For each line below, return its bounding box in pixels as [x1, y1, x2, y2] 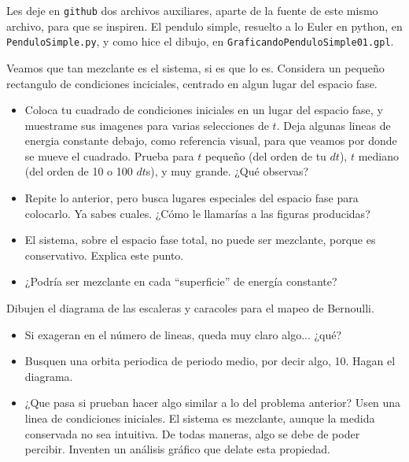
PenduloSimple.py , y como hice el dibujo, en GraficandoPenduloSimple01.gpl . [6, 33, 394, 50]
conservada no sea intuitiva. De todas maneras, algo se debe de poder [24, 425, 360, 442]
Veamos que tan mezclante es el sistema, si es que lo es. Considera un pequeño [6, 59, 385, 76]
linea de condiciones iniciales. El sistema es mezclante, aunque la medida [24, 410, 375, 426]
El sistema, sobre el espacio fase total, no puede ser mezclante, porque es [24, 231, 376, 248]
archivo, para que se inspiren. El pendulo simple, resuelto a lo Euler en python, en [6, 17, 403, 34]
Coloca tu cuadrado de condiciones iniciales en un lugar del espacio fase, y [24, 102, 383, 118]
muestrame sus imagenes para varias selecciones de [24, 116, 269, 133]
